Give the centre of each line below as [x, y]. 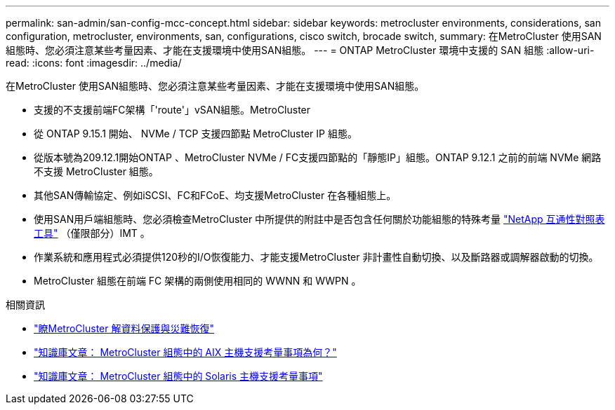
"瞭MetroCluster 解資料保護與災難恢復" [124, 328]
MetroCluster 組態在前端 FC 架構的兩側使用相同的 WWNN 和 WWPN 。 [198, 281]
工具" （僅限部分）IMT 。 [92, 233]
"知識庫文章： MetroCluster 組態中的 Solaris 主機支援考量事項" [178, 376]
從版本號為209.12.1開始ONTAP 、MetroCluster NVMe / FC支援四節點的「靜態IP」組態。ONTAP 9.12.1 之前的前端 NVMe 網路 [318, 157]
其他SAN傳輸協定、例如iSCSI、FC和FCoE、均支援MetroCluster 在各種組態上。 [215, 195]
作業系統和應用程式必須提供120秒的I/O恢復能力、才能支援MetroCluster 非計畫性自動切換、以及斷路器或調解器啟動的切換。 [316, 257]
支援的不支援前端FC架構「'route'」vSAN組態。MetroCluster [172, 110]
